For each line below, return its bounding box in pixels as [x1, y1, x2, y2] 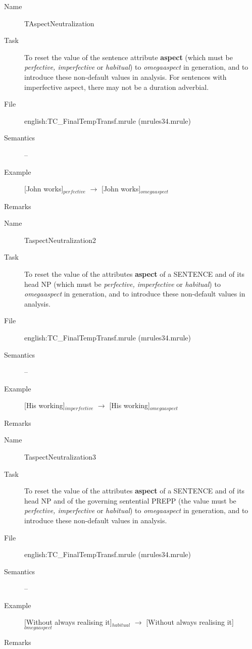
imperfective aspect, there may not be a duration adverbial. [24, 81, 209, 92]
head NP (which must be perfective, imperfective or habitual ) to [24, 278, 221, 289]
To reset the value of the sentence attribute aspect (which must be [24, 52, 233, 62]
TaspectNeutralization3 [24, 451, 96, 462]
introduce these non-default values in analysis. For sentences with [24, 71, 227, 82]
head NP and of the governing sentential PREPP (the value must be [24, 495, 236, 506]
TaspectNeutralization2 [24, 234, 96, 245]
